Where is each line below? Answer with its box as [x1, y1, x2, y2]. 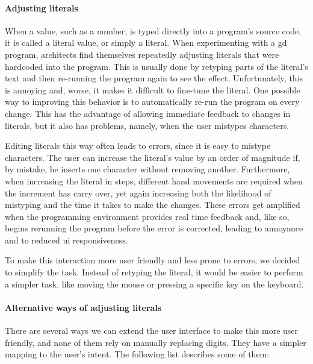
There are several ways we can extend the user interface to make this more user [5, 324, 299, 337]
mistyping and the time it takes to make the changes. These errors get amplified [5, 198, 300, 211]
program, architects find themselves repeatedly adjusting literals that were [5, 48, 279, 60]
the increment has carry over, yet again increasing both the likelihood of [5, 186, 271, 199]
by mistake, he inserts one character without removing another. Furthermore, [5, 163, 290, 175]
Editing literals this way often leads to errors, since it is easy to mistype [5, 139, 271, 152]
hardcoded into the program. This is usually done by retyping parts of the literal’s [5, 60, 308, 72]
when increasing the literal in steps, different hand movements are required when [5, 174, 303, 187]
